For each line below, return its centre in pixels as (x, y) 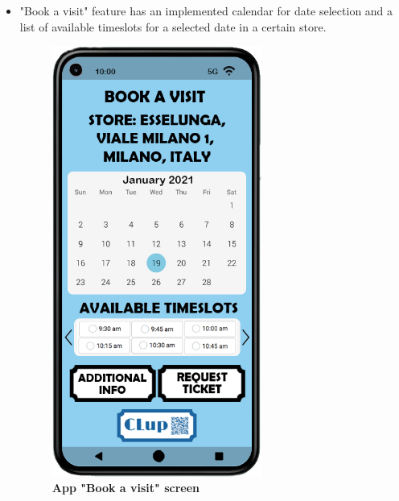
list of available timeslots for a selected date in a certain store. (173, 26)
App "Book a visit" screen (125, 488)
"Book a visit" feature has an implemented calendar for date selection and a (206, 10)
